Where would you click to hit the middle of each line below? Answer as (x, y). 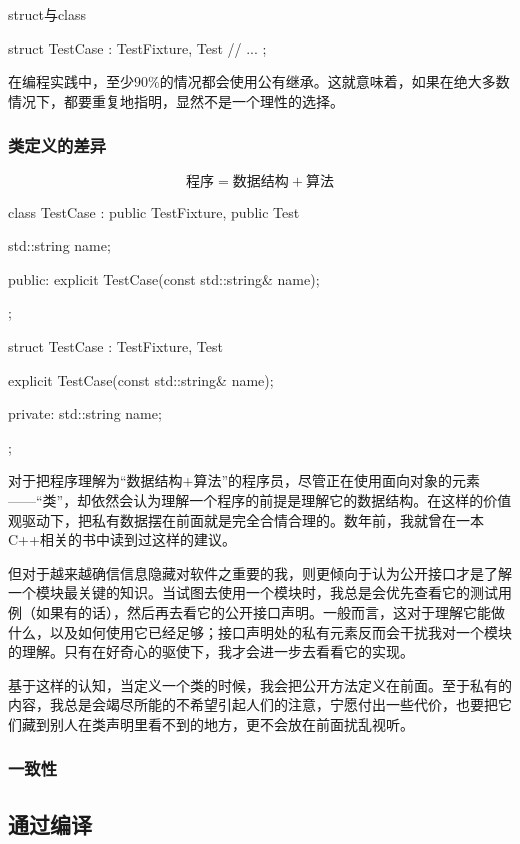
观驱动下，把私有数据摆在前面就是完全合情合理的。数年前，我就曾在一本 (246, 519)
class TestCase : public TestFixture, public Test (154, 211)
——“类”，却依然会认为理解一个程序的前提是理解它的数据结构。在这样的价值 (260, 499)
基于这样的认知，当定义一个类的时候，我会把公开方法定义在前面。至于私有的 (260, 684)
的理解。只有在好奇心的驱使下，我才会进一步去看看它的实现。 (211, 651)
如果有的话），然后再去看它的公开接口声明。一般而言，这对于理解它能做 (270, 611)
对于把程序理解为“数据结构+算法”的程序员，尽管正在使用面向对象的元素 (244, 480)
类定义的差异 (57, 145)
